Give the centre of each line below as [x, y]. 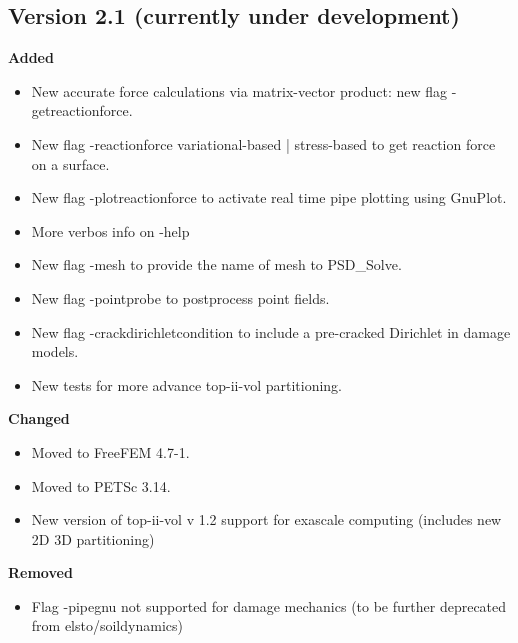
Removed [40, 572]
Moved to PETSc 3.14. [101, 485]
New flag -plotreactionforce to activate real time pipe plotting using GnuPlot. [269, 197]
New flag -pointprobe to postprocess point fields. [180, 297]
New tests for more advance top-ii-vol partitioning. [187, 384]
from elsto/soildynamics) [107, 625]
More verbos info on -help [110, 230]
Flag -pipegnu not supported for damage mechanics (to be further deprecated [269, 605]
